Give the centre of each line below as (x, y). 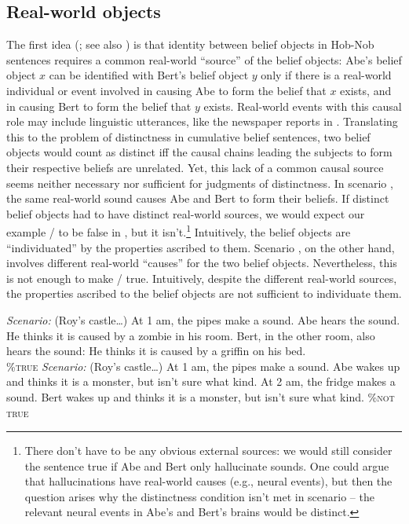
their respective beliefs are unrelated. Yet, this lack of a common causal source (195, 167)
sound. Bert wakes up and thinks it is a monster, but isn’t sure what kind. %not (201, 396)
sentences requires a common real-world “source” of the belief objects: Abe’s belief (204, 59)
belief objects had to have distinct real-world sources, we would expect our (186, 213)
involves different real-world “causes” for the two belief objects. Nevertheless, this (202, 263)
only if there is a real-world (326, 75)
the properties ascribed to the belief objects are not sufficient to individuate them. (204, 293)
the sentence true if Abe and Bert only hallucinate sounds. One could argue (207, 465)
